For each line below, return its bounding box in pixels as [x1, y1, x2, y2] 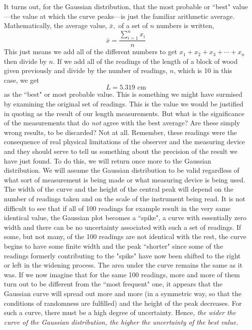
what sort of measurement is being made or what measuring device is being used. [4, 174, 245, 184]
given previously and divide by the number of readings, [4, 65, 168, 75]
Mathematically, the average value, [4, 20, 107, 30]
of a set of [118, 20, 148, 30]
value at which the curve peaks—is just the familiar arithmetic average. [22, 11, 235, 21]
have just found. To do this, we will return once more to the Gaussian [4, 155, 211, 165]
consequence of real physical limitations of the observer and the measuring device [4, 136, 245, 147]
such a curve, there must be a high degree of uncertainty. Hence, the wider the [4, 307, 236, 317]
